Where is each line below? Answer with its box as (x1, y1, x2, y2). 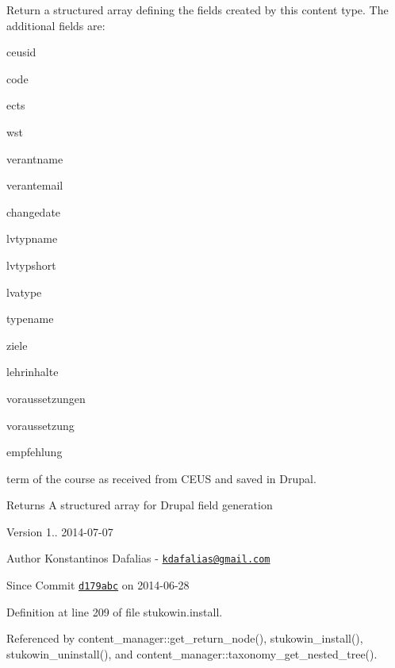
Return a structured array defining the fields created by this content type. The (6, 2, 389, 17)
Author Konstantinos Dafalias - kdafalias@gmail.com (6, 550, 270, 566)
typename (6, 310, 54, 327)
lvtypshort (6, 256, 56, 273)
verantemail (6, 177, 63, 194)
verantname (6, 150, 63, 167)
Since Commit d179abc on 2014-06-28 (6, 577, 190, 593)
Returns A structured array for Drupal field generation (6, 497, 273, 513)
